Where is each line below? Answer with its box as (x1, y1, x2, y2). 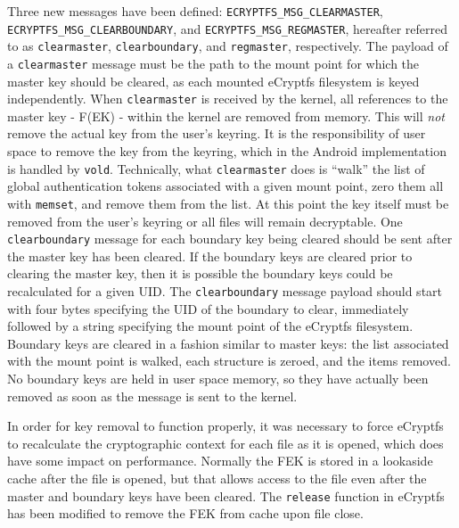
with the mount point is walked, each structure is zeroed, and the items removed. (7, 351, 451, 370)
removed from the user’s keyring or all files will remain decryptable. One (7, 211, 403, 230)
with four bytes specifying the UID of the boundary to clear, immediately (7, 299, 409, 318)
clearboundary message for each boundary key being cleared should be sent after (7, 229, 453, 248)
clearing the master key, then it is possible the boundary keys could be (7, 264, 393, 283)
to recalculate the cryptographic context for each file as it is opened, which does (7, 433, 444, 452)
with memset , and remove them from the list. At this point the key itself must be (7, 194, 449, 212)
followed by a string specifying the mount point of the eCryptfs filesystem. (7, 317, 414, 335)
